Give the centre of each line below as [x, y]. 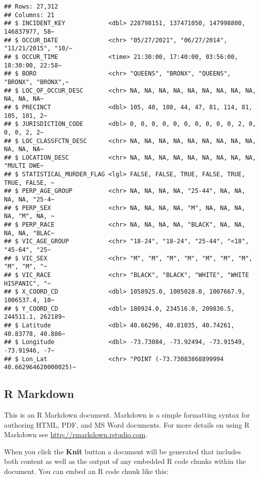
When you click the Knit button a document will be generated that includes [123, 451]
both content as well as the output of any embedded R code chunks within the [125, 461]
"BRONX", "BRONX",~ [36, 82]
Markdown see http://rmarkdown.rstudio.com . [76, 434]
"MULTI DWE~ [24, 166]
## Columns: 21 [29, 15]
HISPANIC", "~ [28, 283]
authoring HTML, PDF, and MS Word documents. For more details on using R [127, 424]
